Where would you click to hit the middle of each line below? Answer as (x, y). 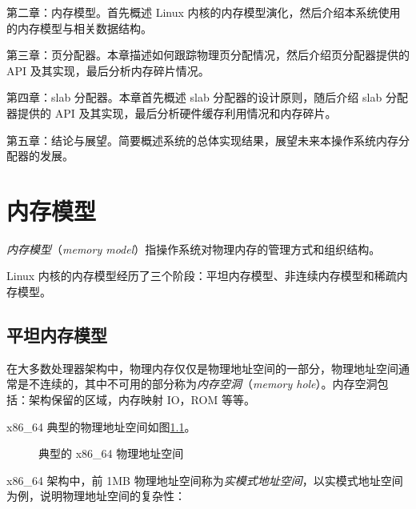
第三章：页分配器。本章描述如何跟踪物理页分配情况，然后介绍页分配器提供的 (208, 55)
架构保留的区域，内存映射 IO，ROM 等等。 (142, 400)
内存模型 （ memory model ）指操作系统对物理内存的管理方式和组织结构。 (194, 248)
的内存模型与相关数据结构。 (79, 28)
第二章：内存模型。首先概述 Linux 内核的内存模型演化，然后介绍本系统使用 (204, 12)
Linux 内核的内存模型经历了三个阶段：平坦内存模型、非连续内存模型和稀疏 (202, 276)
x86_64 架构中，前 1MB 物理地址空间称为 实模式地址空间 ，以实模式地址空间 (205, 480)
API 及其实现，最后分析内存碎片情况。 (108, 70)
